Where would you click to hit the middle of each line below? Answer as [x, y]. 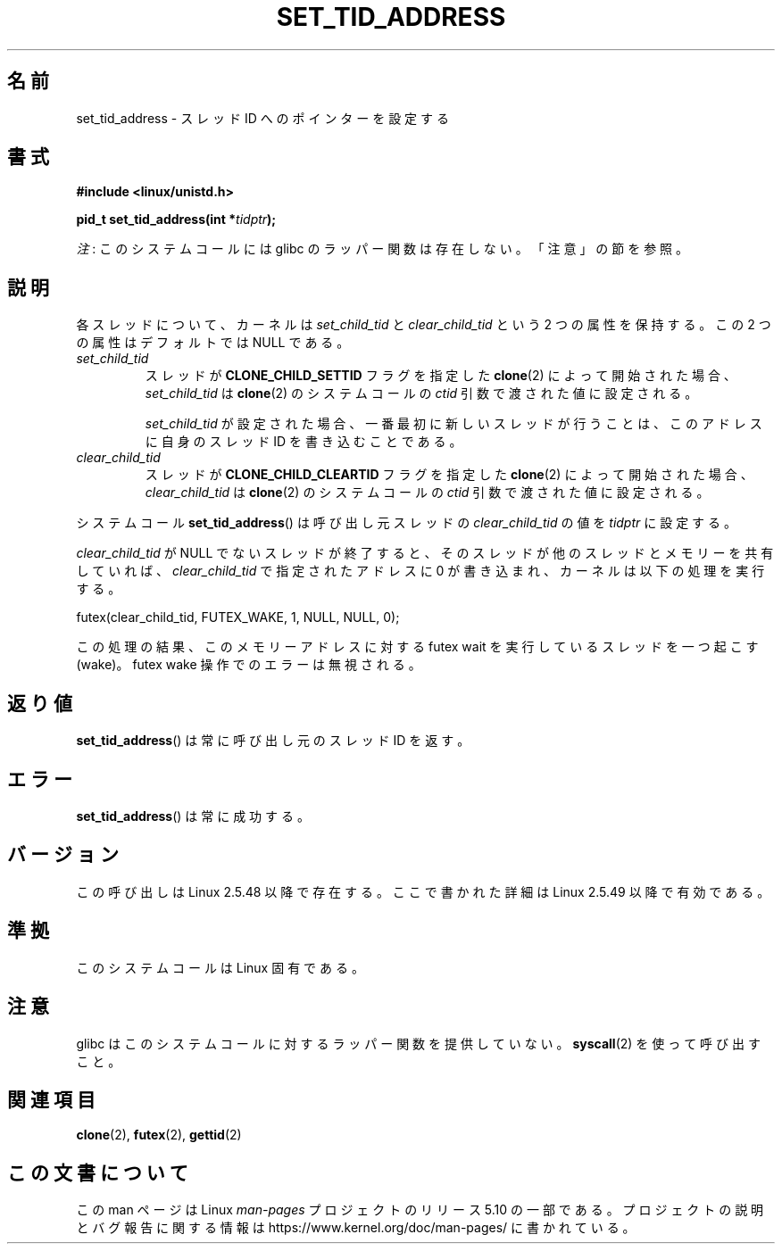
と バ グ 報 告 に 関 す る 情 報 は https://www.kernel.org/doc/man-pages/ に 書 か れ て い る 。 [356, 1228]
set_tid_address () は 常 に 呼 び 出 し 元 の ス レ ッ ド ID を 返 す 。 [273, 741]
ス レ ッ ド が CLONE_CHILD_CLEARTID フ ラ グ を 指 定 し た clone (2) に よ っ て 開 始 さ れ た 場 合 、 [449, 475]
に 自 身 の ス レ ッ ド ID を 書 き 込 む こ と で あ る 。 [304, 442]
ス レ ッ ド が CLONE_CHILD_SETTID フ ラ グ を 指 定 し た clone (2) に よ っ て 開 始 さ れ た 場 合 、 [441, 376]
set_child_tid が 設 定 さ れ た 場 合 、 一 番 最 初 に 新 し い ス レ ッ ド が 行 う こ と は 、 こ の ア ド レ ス [453, 424]
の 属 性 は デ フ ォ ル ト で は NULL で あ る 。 [213, 343]
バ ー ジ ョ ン [63, 855]
